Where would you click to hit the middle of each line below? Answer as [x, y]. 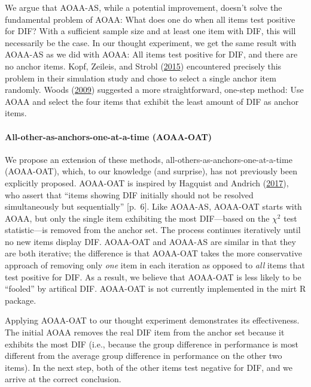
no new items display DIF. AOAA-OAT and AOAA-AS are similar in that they [150, 241]
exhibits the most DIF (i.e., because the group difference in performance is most [152, 344]
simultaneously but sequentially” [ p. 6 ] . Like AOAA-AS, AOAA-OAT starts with [153, 206]
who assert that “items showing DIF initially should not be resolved [129, 194]
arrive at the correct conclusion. [63, 379]
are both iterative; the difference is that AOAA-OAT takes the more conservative [153, 253]
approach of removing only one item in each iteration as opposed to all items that [155, 265]
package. [21, 300]
